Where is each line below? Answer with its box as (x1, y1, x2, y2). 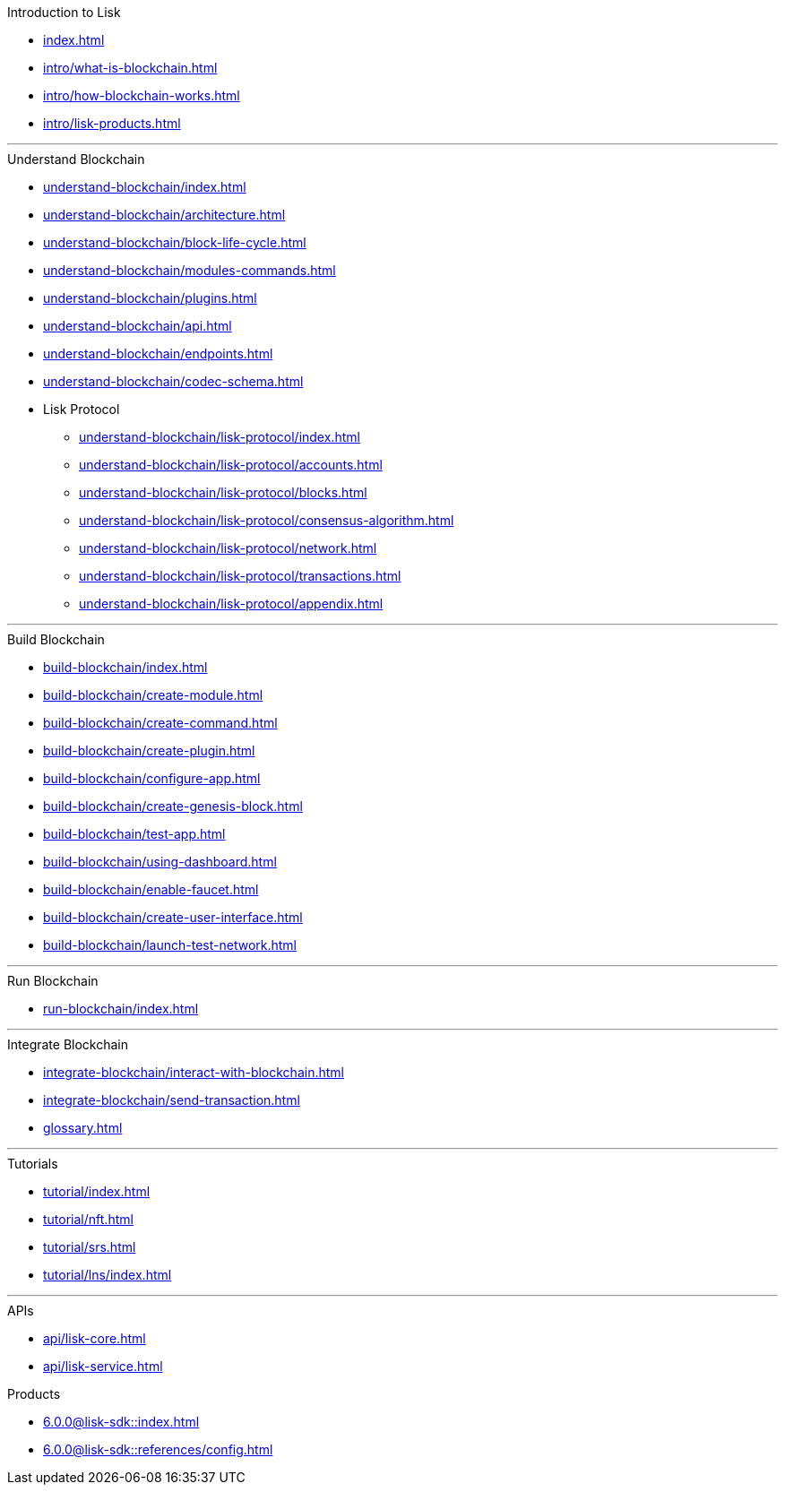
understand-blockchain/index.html (43, 179, 246, 194)
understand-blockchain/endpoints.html (43, 346, 273, 361)
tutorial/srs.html (43, 1239, 136, 1255)
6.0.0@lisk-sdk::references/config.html (43, 1442, 273, 1457)
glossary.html (43, 1120, 123, 1135)
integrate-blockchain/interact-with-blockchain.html (43, 1065, 344, 1080)
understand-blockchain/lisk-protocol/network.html (79, 540, 377, 556)
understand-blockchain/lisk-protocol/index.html (79, 429, 360, 444)
